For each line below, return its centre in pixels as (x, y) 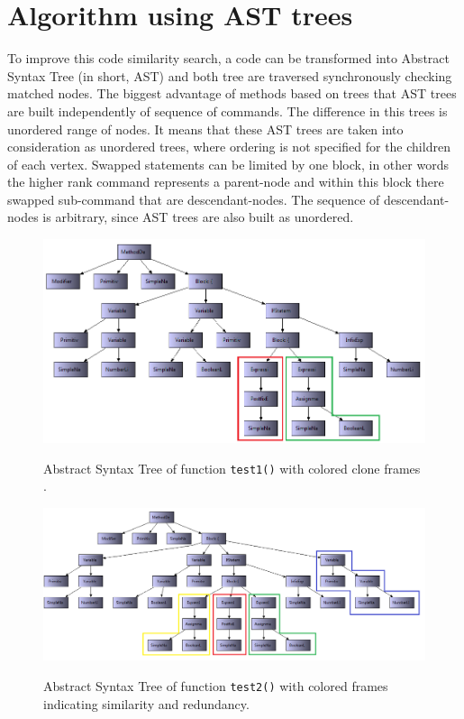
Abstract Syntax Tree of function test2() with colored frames (216, 685)
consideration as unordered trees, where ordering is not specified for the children (229, 147)
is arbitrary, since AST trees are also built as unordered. (198, 217)
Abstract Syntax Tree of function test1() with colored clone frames (232, 468)
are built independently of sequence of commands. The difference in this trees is (227, 111)
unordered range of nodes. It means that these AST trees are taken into (205, 129)
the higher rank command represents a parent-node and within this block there (226, 182)
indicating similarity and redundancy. (146, 703)
